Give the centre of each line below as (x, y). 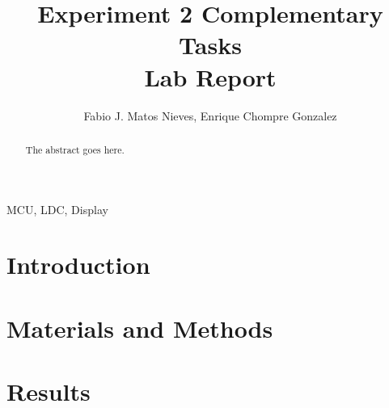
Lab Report (210, 76)
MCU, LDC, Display (57, 209)
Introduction (78, 265)
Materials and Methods (140, 328)
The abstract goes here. (75, 149)
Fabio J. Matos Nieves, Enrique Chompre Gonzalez (210, 115)
